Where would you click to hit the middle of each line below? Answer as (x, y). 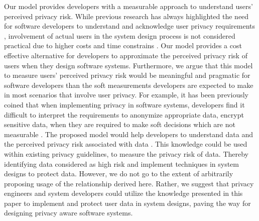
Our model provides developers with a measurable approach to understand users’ (128, 6)
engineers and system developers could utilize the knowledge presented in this (123, 193)
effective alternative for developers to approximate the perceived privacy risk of (126, 55)
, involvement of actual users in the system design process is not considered (120, 35)
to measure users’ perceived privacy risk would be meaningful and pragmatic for (127, 75)
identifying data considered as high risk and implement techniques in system (121, 163)
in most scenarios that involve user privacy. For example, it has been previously (126, 95)
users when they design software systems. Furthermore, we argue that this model (128, 65)
